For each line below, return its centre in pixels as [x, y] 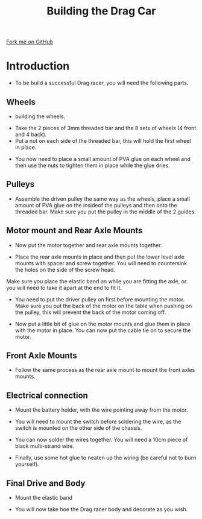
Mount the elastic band [43, 498]
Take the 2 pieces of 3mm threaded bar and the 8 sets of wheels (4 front [106, 128]
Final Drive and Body [46, 483]
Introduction [38, 66]
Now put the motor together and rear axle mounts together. [88, 245]
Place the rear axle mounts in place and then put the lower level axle [100, 257]
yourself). [27, 464]
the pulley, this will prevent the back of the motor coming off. [90, 312]
